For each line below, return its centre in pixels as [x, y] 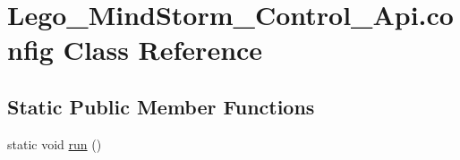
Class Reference [163, 50]
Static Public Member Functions [161, 106]
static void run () [55, 143]
